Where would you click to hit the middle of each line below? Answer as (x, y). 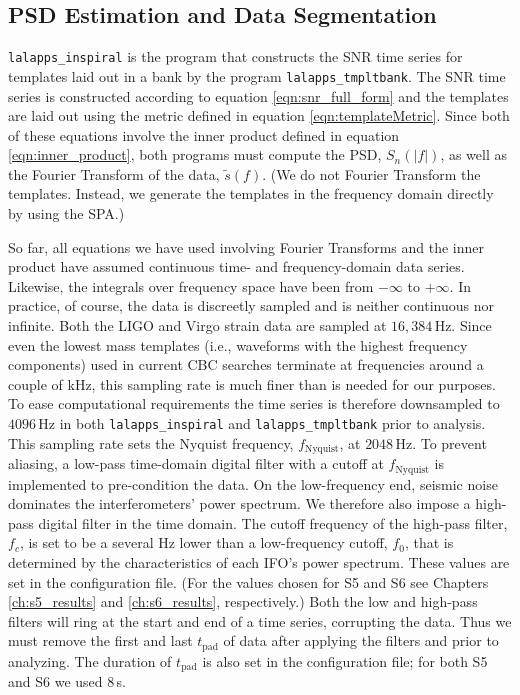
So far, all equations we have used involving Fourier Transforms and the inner (246, 246)
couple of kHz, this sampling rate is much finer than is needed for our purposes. (252, 383)
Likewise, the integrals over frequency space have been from (191, 285)
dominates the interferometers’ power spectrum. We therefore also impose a (239, 503)
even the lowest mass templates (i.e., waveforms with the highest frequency (238, 344)
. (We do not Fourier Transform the (371, 173)
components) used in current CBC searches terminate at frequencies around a (246, 364)
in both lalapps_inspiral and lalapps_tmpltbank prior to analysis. (272, 423)
